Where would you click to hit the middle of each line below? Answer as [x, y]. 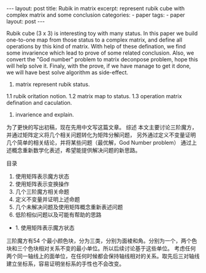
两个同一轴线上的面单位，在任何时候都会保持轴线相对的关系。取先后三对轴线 [103, 256]
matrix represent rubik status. [52, 84]
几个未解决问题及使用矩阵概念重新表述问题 [69, 207]
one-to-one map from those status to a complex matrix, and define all [94, 40]
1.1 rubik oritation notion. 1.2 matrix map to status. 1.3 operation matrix [94, 96]
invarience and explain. [44, 114]
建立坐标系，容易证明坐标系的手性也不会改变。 [65, 264]
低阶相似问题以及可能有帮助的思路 [58, 215]
